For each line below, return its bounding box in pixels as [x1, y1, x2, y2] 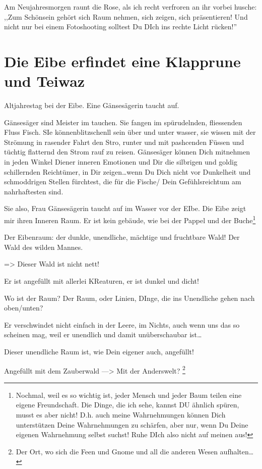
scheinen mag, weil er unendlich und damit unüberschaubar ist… [4, 329, 202, 340]
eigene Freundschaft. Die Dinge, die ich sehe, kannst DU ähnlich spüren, [16, 399, 239, 410]
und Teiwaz [4, 71, 85, 91]
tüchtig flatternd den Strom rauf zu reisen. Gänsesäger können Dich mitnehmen [4, 146, 250, 157]
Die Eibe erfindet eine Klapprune [4, 50, 241, 71]
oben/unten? [4, 302, 43, 313]
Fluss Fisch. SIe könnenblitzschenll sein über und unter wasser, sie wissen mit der [4, 127, 256, 137]
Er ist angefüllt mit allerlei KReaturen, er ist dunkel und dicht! [4, 276, 199, 286]
